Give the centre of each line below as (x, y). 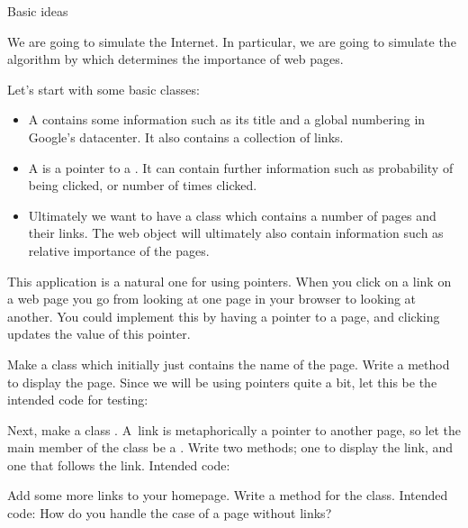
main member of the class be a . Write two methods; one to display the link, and (230, 447)
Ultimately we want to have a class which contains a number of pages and (232, 215)
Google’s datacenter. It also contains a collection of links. (186, 137)
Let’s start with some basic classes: (103, 89)
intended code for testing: (78, 400)
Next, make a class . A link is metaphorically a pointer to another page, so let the (234, 429)
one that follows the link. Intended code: (119, 464)
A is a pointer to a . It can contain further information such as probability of (241, 167)
